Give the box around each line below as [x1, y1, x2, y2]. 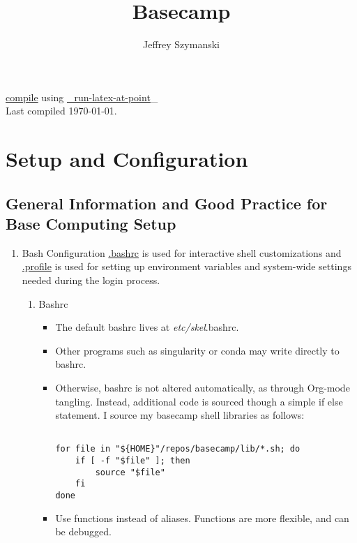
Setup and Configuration [6, 144, 248, 173]
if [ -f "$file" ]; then [75, 456, 190, 466]
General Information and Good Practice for [6, 192, 328, 214]
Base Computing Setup [6, 213, 176, 235]
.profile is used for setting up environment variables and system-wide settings [22, 259, 351, 274]
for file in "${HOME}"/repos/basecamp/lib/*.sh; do [55, 444, 301, 454]
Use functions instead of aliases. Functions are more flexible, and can [55, 510, 349, 525]
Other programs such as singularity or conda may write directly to [55, 343, 340, 357]
